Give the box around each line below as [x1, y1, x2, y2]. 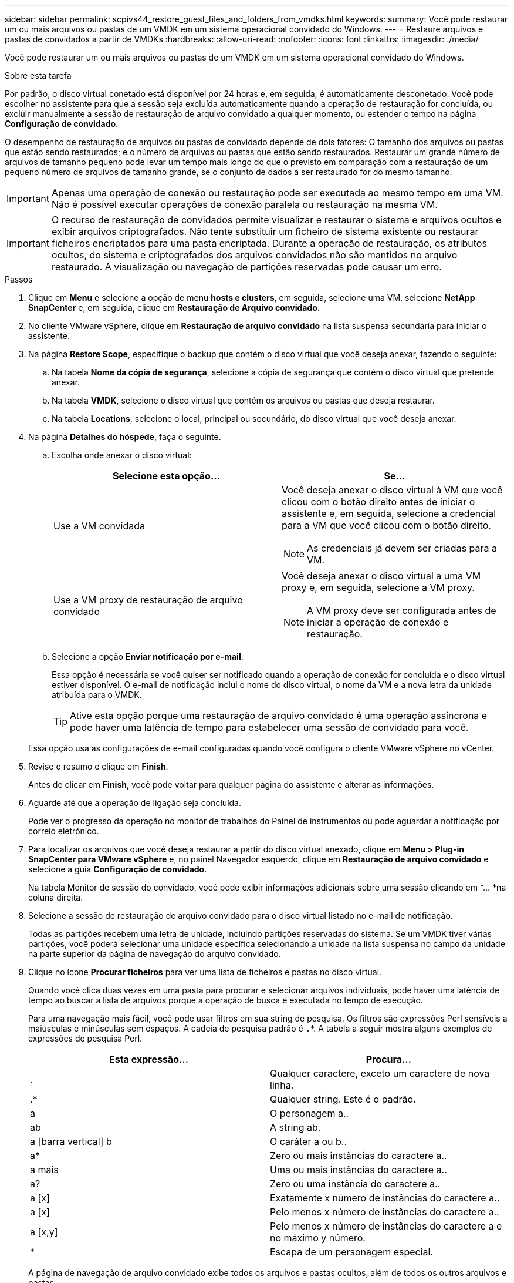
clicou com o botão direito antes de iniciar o [282, 496, 475, 508]
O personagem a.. [270, 1107, 349, 1119]
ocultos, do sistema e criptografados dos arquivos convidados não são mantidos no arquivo [51, 249, 458, 261]
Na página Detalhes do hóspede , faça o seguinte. [28, 432, 221, 442]
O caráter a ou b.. [270, 1136, 347, 1147]
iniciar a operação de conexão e [307, 616, 449, 628]
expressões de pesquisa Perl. [28, 1033, 143, 1043]
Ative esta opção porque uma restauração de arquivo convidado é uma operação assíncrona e [70, 710, 488, 721]
